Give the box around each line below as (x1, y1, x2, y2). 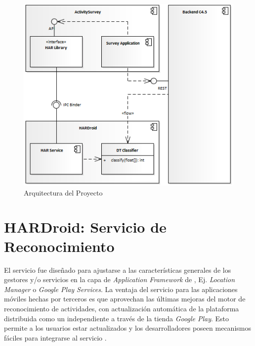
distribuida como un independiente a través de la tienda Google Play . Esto (4, 313, 229, 323)
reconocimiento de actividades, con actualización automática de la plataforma (4, 303, 239, 314)
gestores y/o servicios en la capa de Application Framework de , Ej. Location (4, 274, 235, 285)
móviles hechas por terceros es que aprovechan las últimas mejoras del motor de (4, 294, 246, 304)
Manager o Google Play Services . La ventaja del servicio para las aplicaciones (4, 284, 238, 294)
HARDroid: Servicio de (4, 216, 167, 237)
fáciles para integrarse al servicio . (4, 332, 107, 343)
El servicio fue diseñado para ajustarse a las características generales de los (4, 264, 231, 275)
